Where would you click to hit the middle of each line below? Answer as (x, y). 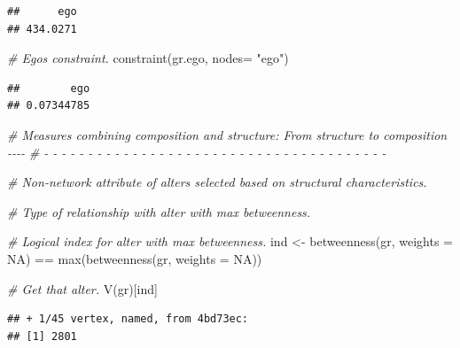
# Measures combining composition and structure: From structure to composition (227, 134)
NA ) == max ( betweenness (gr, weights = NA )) (135, 258)
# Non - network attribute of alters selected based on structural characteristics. (217, 182)
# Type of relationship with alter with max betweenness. (159, 211)
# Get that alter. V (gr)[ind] (82, 288)
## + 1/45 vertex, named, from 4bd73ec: (128, 319)
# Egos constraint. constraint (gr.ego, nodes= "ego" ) (148, 58)
